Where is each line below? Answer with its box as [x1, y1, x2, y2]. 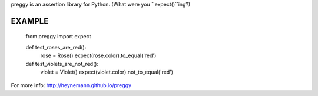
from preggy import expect [25, 33, 91, 40]
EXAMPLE [11, 16, 49, 26]
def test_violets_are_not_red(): [25, 60, 99, 67]
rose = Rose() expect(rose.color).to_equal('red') [40, 52, 157, 59]
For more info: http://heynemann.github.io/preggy [11, 82, 132, 89]
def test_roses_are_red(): [25, 44, 87, 51]
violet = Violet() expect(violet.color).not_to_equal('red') [40, 68, 174, 75]
